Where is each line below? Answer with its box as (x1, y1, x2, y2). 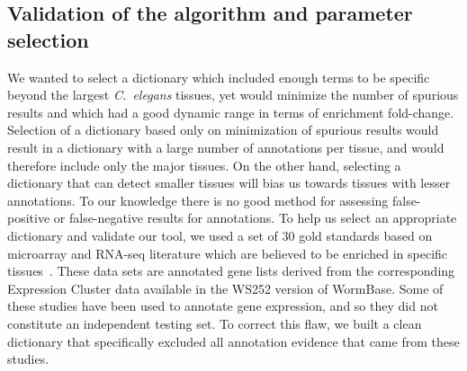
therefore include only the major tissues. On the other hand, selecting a (7, 155, 401, 174)
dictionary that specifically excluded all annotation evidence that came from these (7, 331, 460, 350)
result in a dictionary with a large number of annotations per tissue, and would (7, 137, 445, 156)
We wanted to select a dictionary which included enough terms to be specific (7, 67, 430, 86)
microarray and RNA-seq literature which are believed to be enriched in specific (7, 243, 448, 262)
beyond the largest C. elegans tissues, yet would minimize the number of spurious (7, 85, 459, 104)
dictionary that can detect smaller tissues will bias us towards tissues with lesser (7, 173, 451, 192)
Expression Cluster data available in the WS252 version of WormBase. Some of (7, 278, 444, 297)
